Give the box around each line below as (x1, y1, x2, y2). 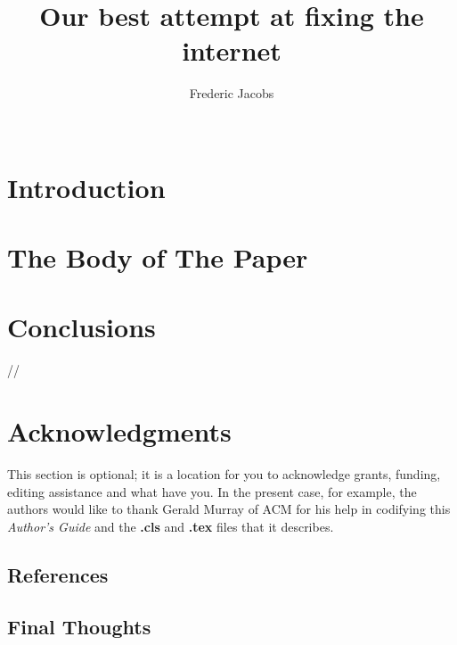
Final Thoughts (7, 613, 151, 641)
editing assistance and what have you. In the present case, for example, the (7, 482, 417, 500)
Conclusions (7, 309, 156, 345)
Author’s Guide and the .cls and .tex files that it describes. (7, 517, 334, 535)
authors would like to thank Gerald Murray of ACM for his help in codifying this (7, 500, 451, 518)
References (7, 560, 109, 588)
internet (182, 32, 282, 69)
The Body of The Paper (7, 238, 308, 275)
